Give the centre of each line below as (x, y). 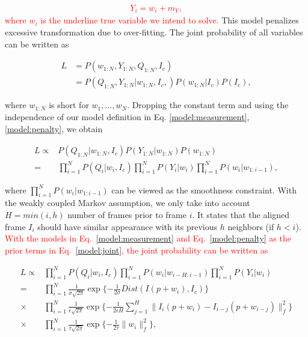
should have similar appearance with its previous (128, 226)
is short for (69, 105)
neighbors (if (251, 226)
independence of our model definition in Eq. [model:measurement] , (127, 116)
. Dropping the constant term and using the (208, 105)
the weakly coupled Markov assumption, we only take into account (128, 203)
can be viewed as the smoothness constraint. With (204, 190)
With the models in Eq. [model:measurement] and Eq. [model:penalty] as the (148, 238)
